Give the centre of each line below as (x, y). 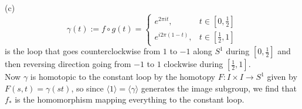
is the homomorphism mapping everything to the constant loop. (130, 99)
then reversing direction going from (68, 64)
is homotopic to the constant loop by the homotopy (123, 77)
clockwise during (194, 64)
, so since (87, 88)
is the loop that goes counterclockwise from (83, 51)
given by (282, 77)
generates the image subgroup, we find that (219, 88)
